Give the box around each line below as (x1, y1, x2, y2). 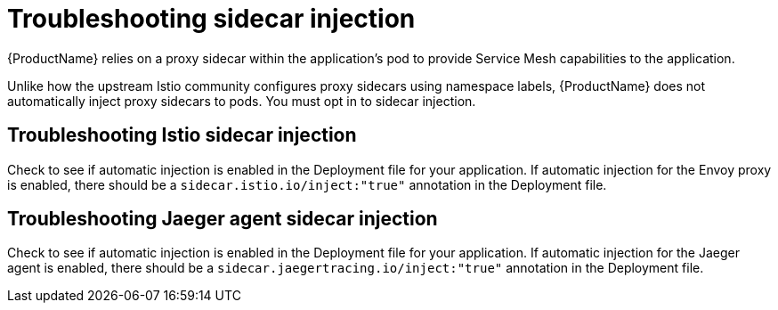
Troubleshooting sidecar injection (7, 4, 416, 34)
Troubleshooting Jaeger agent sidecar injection (7, 208, 438, 231)
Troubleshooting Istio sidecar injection (7, 124, 357, 147)
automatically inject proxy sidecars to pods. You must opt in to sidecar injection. (7, 93, 476, 109)
